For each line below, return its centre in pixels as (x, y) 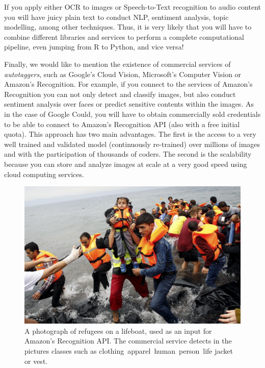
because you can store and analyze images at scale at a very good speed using (126, 164)
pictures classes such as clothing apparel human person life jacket (129, 351)
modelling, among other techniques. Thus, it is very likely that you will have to (128, 27)
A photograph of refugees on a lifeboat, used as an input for (118, 330)
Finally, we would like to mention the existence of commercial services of (117, 64)
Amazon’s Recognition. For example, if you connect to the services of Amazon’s (128, 84)
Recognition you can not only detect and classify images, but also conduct (120, 94)
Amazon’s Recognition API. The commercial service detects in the (128, 341)
